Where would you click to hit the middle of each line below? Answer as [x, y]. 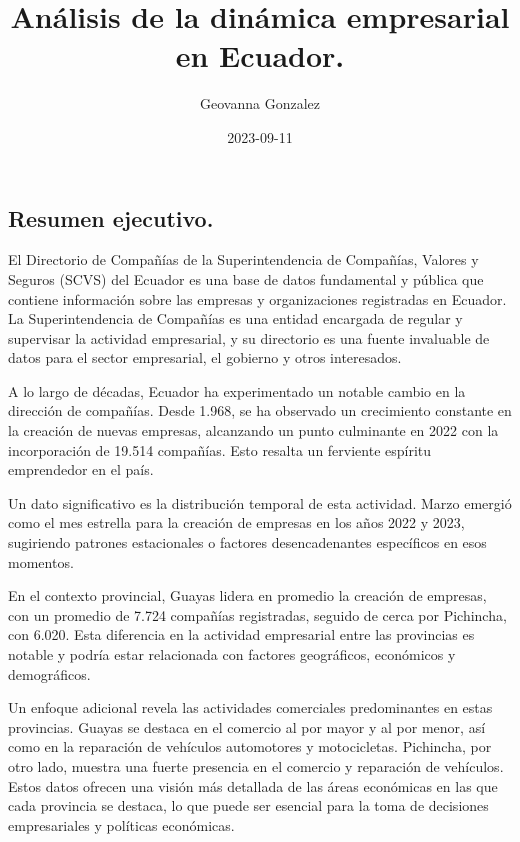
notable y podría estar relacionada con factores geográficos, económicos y [232, 654]
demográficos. [49, 673]
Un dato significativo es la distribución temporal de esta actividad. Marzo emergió [260, 502]
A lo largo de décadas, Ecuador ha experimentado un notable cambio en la [237, 390]
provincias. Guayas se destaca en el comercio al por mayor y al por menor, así [247, 726]
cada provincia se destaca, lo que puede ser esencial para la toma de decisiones [248, 805]
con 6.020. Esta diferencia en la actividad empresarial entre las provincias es [241, 634]
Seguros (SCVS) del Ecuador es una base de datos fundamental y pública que [246, 278]
